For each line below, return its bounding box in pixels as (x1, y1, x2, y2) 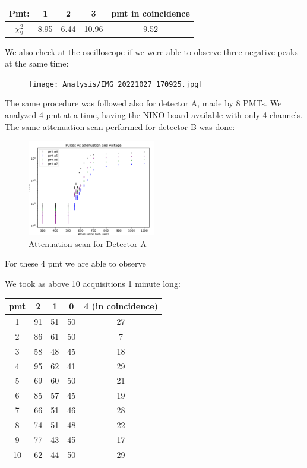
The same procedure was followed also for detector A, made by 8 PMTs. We (5, 97, 282, 109)
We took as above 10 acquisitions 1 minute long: (5, 277, 181, 290)
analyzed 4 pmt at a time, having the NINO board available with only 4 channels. (5, 109, 303, 121)
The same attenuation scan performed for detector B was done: (5, 120, 235, 132)
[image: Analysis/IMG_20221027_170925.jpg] (29, 80, 203, 88)
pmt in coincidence (111, 7, 190, 19)
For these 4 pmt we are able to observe (5, 257, 146, 270)
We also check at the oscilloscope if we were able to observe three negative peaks (5, 45, 298, 58)
